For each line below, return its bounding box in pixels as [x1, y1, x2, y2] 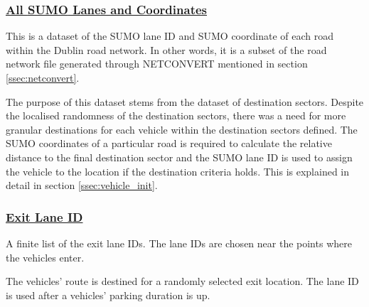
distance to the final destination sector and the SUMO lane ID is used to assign [6, 149, 353, 164]
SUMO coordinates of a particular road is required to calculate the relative [6, 136, 332, 151]
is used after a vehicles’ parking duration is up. [6, 287, 210, 302]
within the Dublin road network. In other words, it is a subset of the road [6, 42, 327, 57]
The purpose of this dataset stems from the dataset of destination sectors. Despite [6, 94, 364, 109]
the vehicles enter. [6, 249, 85, 264]
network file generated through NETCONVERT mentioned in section [6, 56, 308, 71]
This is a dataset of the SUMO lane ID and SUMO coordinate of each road [6, 28, 333, 43]
